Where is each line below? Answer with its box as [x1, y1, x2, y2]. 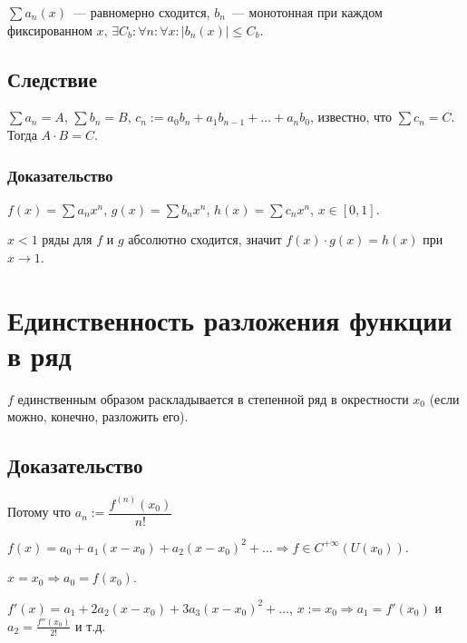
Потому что [7, 502, 72, 521]
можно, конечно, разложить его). [7, 407, 189, 426]
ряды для [42, 230, 92, 249]
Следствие [7, 64, 98, 93]
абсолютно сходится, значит [128, 230, 282, 249]
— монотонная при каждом [231, 3, 383, 21]
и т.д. [75, 616, 106, 635]
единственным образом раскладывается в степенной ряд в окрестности [17, 389, 409, 408]
